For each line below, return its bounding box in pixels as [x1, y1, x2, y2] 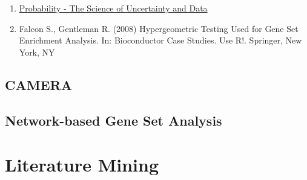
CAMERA [5, 75, 72, 94]
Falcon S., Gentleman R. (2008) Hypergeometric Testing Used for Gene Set [19, 22, 299, 34]
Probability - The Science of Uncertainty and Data [19, 2, 208, 14]
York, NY [19, 45, 55, 58]
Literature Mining [5, 152, 159, 177]
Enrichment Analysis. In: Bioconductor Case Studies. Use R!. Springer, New [19, 34, 302, 47]
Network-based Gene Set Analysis [5, 111, 222, 129]
